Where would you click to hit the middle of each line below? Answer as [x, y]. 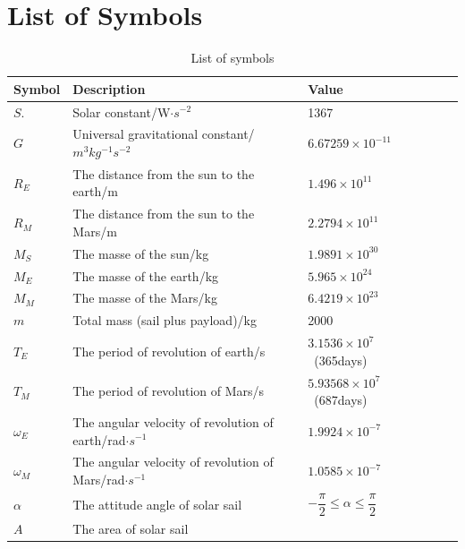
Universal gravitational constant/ [164, 134]
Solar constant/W [122, 112]
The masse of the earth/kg [146, 275]
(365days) [341, 360]
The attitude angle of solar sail [157, 504]
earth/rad [99, 439]
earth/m [95, 191]
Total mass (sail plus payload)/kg [165, 320]
